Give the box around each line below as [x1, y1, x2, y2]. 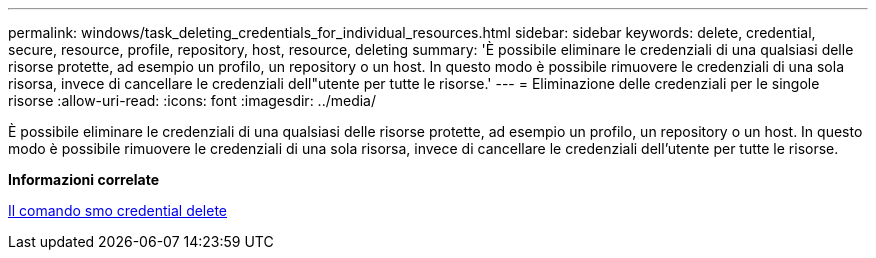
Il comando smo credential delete [8, 202, 228, 219]
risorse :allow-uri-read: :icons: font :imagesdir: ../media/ [8, 92, 377, 109]
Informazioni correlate [8, 171, 160, 188]
